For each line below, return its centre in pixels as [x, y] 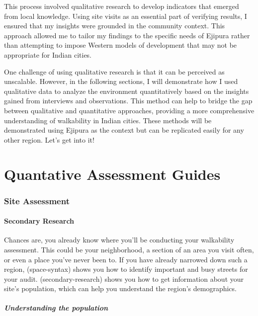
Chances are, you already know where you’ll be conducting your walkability [119, 240]
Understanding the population [56, 308]
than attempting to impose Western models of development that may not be [121, 45]
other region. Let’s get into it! [49, 139]
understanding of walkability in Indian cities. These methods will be [108, 120]
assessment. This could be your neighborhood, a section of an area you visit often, [129, 249]
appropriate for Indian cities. [48, 54]
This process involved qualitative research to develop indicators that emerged [122, 6]
